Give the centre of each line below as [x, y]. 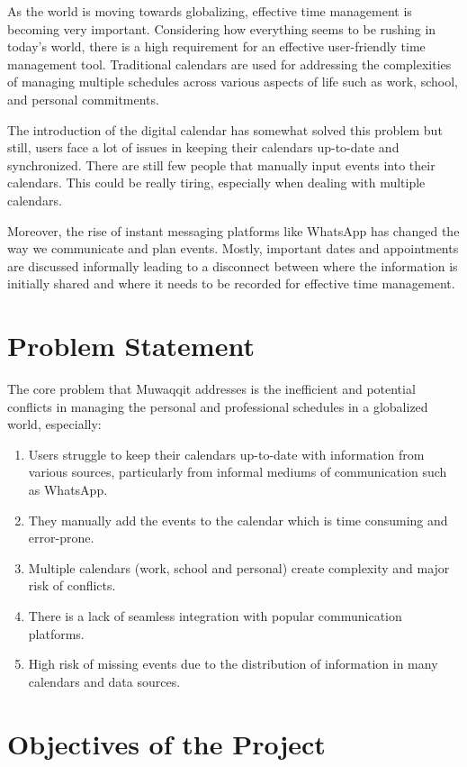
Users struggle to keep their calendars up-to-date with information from [226, 454]
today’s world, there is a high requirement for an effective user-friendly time [216, 46]
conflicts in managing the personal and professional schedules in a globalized [218, 406]
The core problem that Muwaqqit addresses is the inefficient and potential [211, 389]
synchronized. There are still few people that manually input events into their [221, 164]
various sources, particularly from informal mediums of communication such [238, 472]
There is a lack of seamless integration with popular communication [215, 615]
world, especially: [54, 424]
